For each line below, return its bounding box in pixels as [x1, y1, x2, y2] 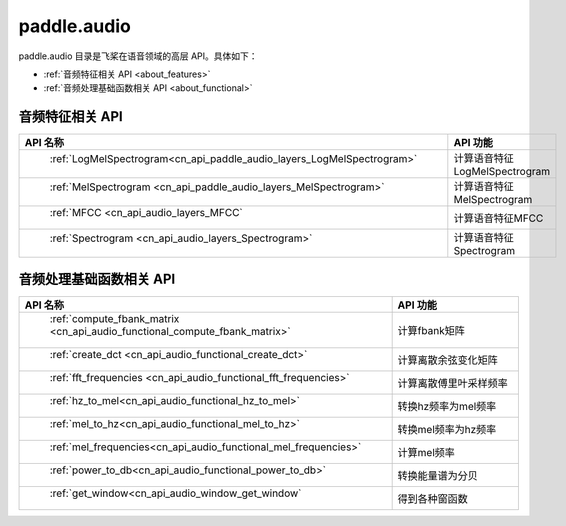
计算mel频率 [397, 445, 455, 459]
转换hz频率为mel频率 [397, 399, 497, 413]
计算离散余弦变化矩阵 [397, 353, 499, 367]
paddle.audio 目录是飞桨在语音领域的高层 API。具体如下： [18, 50, 259, 62]
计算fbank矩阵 [397, 323, 465, 337]
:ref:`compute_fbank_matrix [49, 311, 180, 325]
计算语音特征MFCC [453, 211, 544, 225]
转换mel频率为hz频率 [397, 422, 497, 436]
